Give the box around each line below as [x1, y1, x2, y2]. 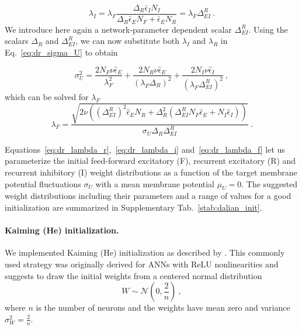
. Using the [248, 23, 288, 35]
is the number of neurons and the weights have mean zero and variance [36, 301, 290, 314]
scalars [5, 35, 29, 47]
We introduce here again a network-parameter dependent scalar [5, 23, 232, 35]
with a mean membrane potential [95, 177, 215, 190]
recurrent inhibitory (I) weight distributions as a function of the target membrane [5, 166, 297, 178]
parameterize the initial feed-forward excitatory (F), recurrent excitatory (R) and [5, 154, 296, 167]
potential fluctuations [5, 177, 81, 190]
